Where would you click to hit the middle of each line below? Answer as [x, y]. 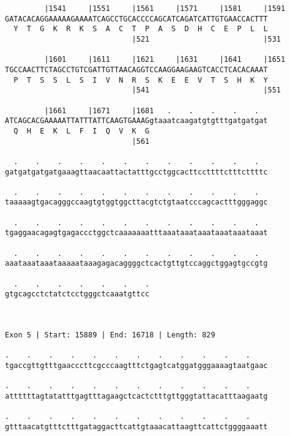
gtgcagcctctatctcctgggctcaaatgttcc [77, 294]
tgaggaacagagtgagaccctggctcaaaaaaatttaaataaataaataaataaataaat [136, 233]
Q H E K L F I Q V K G [82, 131]
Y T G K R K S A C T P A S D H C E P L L [141, 29]
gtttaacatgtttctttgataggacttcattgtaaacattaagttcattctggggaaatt [136, 427]
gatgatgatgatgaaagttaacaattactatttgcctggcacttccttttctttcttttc [136, 172]
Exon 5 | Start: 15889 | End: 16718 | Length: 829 [110, 335]
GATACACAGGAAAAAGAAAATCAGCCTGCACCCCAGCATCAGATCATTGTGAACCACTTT [136, 19]
